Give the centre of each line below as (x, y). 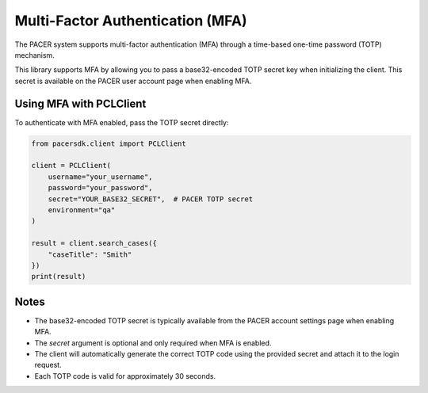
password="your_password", (101, 188)
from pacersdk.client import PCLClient (109, 143)
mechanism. (34, 55)
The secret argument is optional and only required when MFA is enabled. (153, 343)
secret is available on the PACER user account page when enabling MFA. (133, 81)
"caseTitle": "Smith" (90, 254)
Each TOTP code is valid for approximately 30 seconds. (125, 376)
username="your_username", (101, 177)
